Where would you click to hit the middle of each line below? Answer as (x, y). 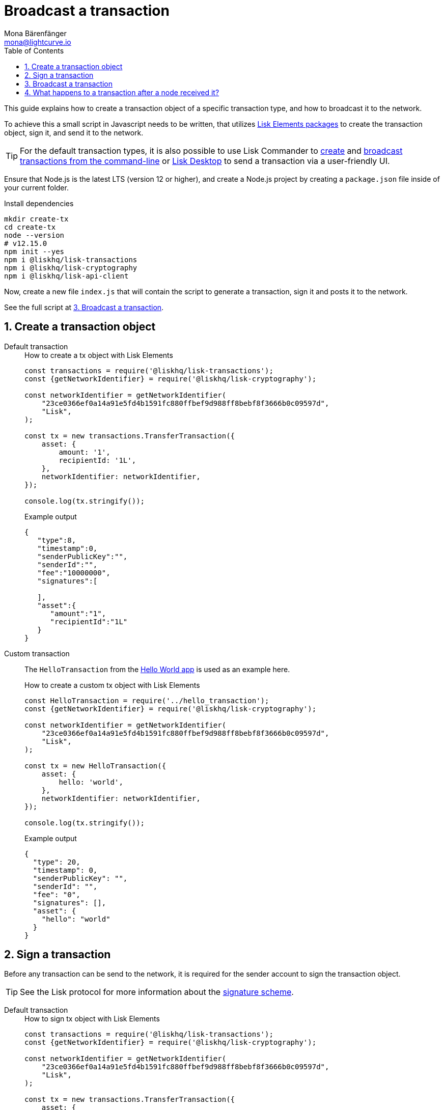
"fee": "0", (57, 894)
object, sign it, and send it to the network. (74, 132)
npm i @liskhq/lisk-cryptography (71, 268)
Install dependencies (39, 203)
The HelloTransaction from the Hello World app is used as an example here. (157, 669)
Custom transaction (37, 653)
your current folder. (36, 187)
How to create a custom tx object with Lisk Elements (112, 685)
